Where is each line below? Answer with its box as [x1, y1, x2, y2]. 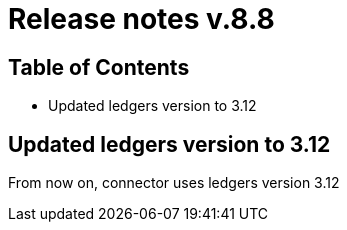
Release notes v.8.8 [8, 2, 275, 36]
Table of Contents [8, 54, 190, 80]
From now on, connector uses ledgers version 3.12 [8, 174, 340, 192]
